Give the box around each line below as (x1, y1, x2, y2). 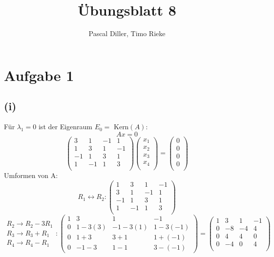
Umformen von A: (4, 170, 58, 180)
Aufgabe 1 (4, 65, 74, 85)
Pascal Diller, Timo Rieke (88, 28, 166, 39)
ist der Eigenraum (38, 121, 93, 132)
